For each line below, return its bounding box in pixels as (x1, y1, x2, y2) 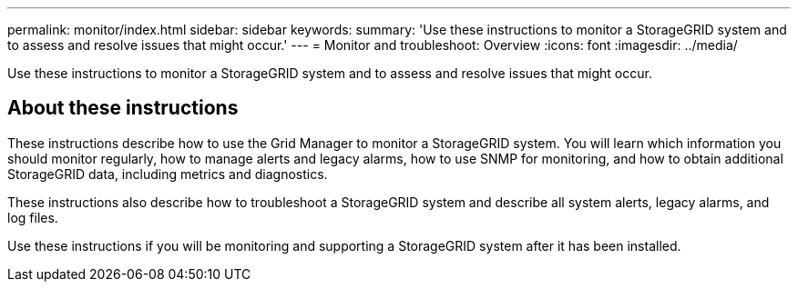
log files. (7, 209, 58, 225)
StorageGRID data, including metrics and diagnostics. (7, 165, 328, 182)
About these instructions (7, 96, 239, 120)
